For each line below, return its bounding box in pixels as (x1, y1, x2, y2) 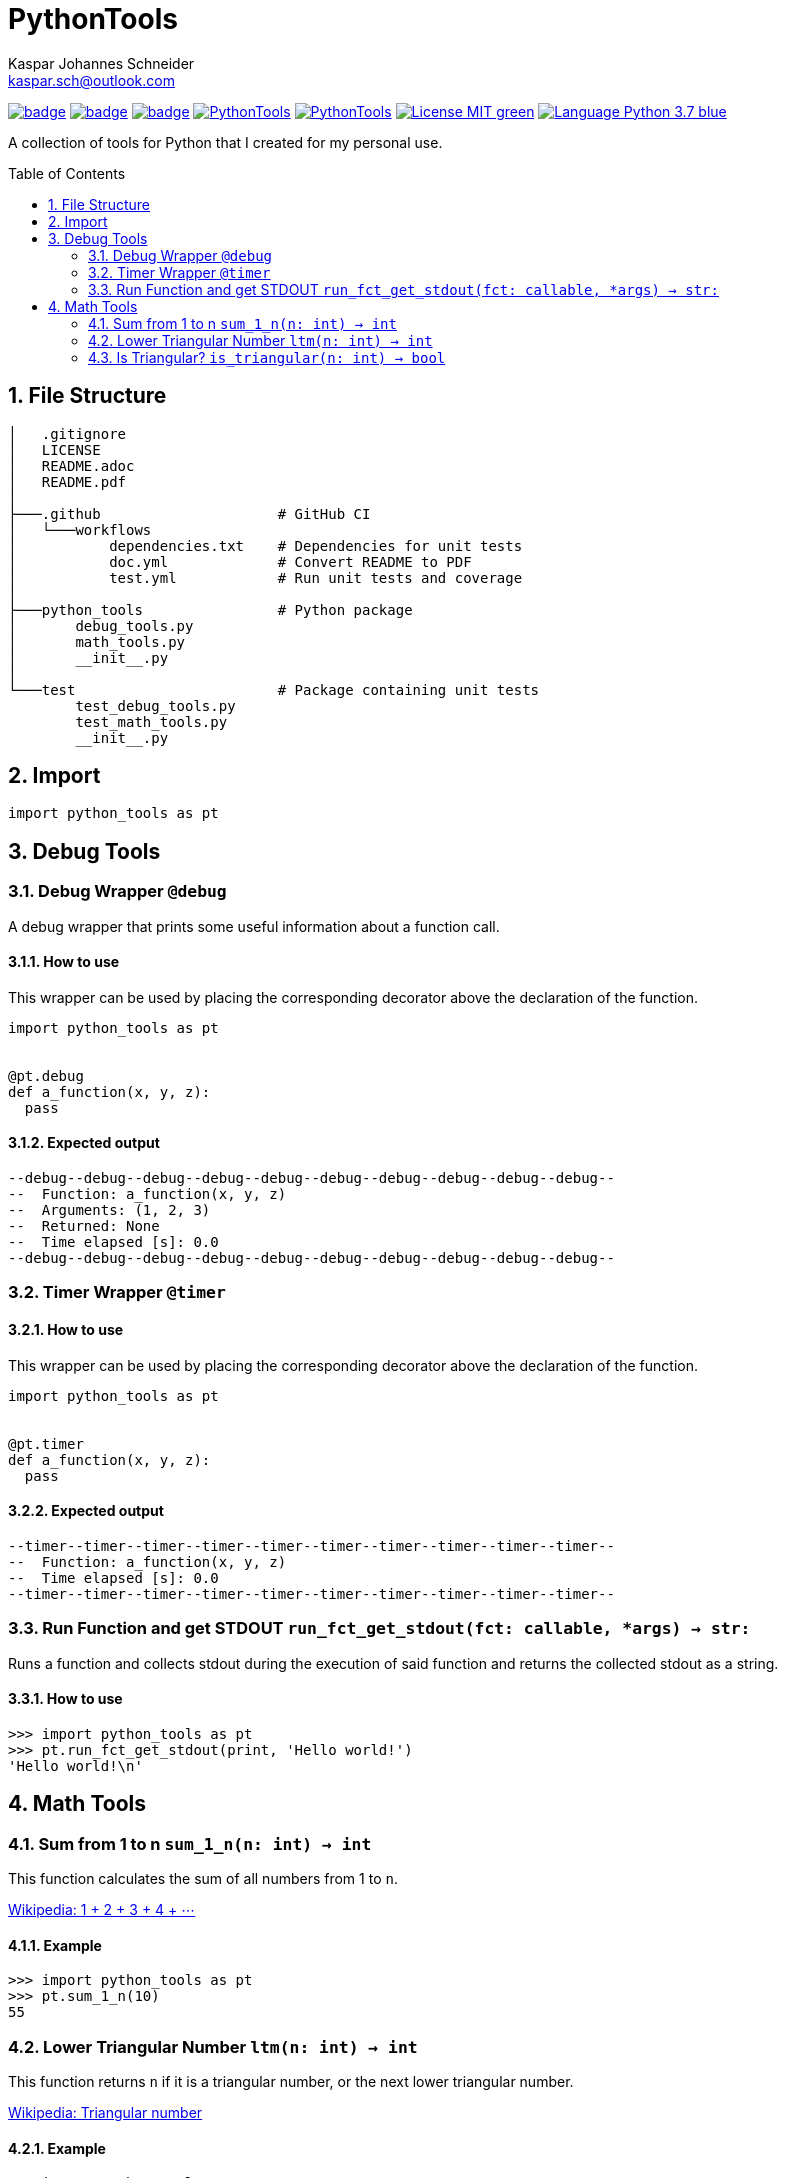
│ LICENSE (8, 441, 101, 458)
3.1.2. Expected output (8, 1134, 160, 1152)
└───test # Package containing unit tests (8, 681, 540, 698)
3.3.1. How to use (8, 1690, 123, 1708)
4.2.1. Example (8, 2139, 106, 2157)
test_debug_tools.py (75, 697, 236, 714)
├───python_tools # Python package (8, 601, 413, 618)
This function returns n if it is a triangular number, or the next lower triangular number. (8, 2073, 574, 2091)
